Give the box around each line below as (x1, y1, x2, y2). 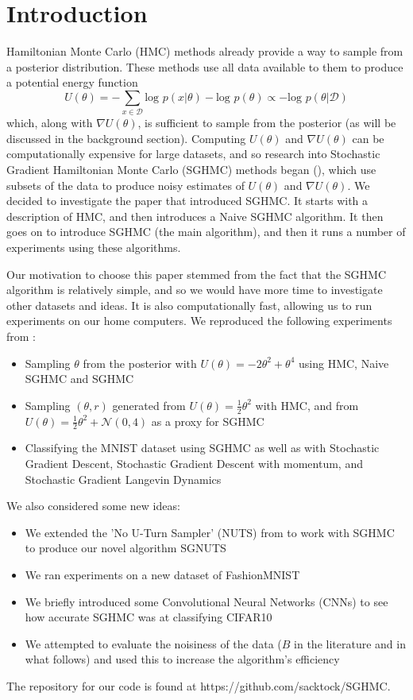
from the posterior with (83, 354, 197, 371)
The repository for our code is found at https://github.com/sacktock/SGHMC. (6, 677, 391, 694)
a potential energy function (6, 74, 138, 91)
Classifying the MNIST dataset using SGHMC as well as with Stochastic (25, 439, 380, 456)
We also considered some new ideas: (6, 497, 180, 514)
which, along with (6, 114, 93, 131)
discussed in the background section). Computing (6, 130, 246, 146)
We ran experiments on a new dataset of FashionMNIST (25, 566, 300, 582)
